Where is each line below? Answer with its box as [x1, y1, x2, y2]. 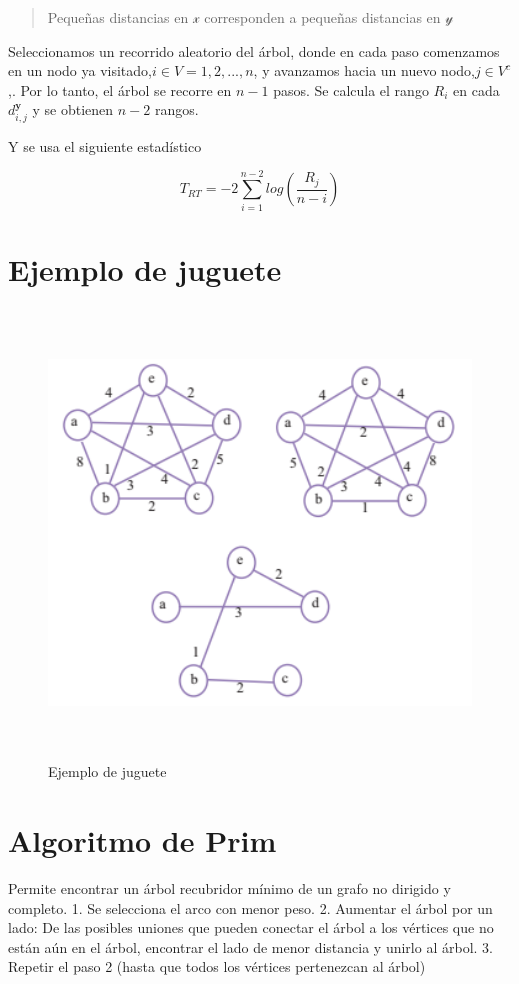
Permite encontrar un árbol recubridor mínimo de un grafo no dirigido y [8, 877, 451, 898]
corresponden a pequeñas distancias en [204, 7, 441, 27]
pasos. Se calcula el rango [273, 79, 429, 100]
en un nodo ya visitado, [8, 60, 152, 81]
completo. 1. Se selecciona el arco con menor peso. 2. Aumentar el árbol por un [8, 897, 493, 918]
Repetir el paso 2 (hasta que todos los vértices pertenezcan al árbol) [8, 956, 426, 977]
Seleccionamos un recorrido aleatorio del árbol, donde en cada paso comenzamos [8, 40, 500, 61]
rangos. [154, 99, 199, 120]
